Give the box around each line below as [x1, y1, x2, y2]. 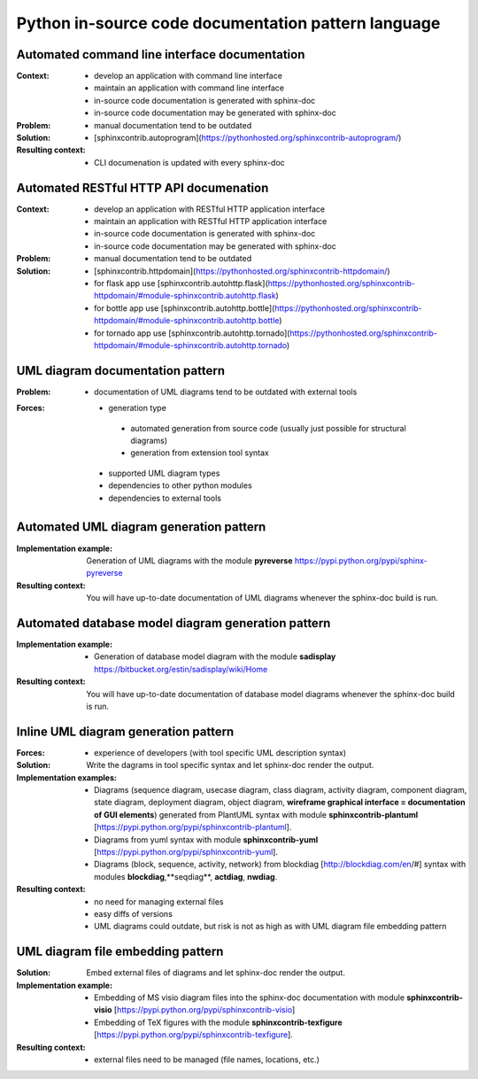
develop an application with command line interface [94, 71, 283, 82]
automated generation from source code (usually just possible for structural [130, 423, 406, 433]
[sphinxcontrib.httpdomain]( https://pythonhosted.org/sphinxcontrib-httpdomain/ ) [94, 266, 390, 276]
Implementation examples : [16, 772, 117, 783]
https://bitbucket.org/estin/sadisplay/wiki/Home [94, 664, 268, 674]
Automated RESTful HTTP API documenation [16, 180, 269, 195]
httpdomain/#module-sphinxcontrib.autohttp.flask [94, 291, 276, 301]
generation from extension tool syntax [130, 447, 269, 458]
